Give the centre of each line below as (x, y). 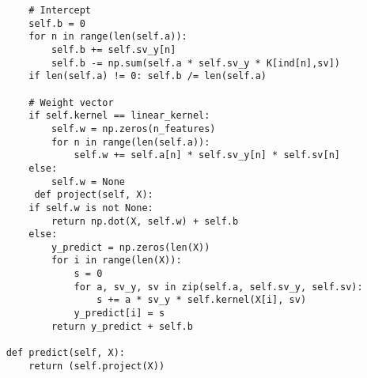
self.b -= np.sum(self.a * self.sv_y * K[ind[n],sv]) (196, 63)
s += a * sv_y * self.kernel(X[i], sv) (202, 300)
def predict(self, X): (65, 353)
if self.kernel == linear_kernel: (119, 116)
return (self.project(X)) (97, 366)
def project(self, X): (94, 195)
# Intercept (60, 10)
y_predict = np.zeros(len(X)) (131, 247)
